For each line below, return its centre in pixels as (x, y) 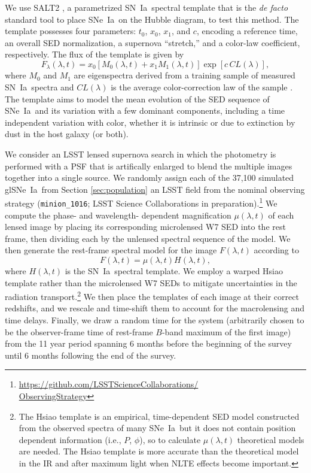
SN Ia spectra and (39, 87)
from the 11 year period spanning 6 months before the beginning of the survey (148, 343)
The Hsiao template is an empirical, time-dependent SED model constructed (159, 416)
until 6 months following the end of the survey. (91, 355)
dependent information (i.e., (70, 439)
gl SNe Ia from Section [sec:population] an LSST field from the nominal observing (155, 189)
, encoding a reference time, (247, 31)
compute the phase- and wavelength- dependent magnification (118, 215)
